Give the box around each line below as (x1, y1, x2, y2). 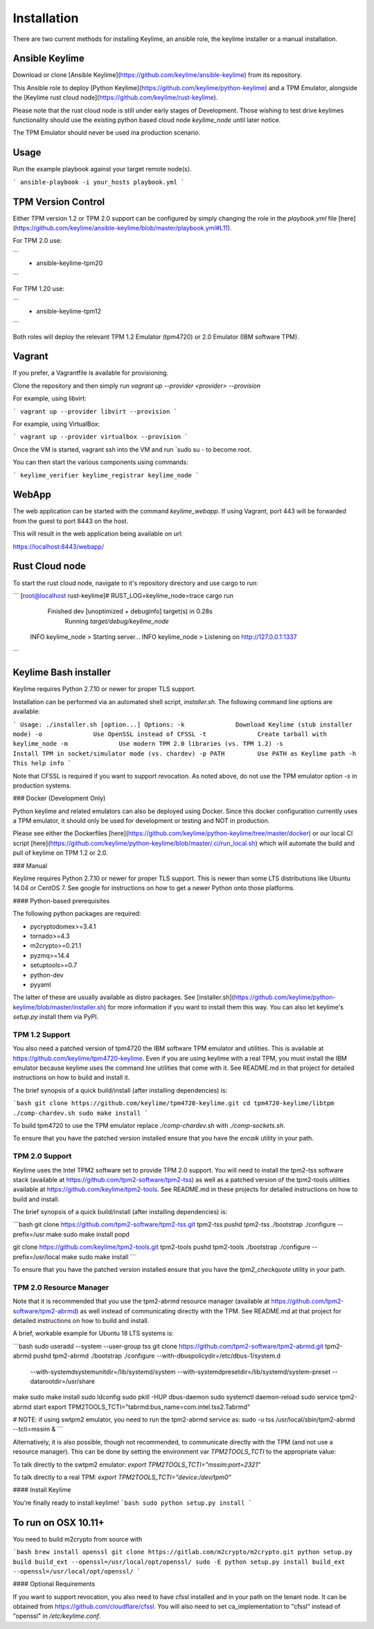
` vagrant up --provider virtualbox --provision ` (12, 433, 188, 441)
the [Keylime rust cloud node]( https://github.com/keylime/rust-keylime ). (12, 94, 218, 102)
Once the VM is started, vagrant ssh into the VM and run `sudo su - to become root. (12, 445, 252, 454)
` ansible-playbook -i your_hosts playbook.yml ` (12, 178, 185, 186)
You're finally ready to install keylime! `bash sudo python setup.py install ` (12, 1499, 253, 1507)
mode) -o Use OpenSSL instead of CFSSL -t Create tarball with (12, 730, 327, 738)
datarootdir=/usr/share (30, 1377, 95, 1385)
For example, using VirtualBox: (12, 420, 100, 428)
